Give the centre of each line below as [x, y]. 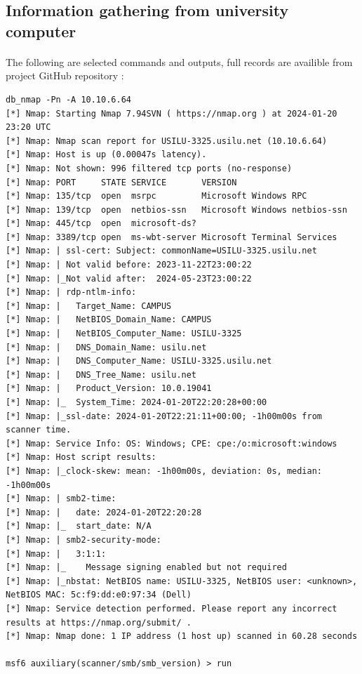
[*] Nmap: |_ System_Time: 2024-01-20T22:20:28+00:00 [136, 403]
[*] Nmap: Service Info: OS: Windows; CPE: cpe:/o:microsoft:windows [172, 443]
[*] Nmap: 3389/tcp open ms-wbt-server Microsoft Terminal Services [172, 237]
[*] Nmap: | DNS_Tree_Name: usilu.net [101, 375]
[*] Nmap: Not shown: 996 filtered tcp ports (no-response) [149, 168]
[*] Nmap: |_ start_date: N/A [79, 526]
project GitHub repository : [65, 75]
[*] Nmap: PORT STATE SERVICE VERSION [121, 182]
